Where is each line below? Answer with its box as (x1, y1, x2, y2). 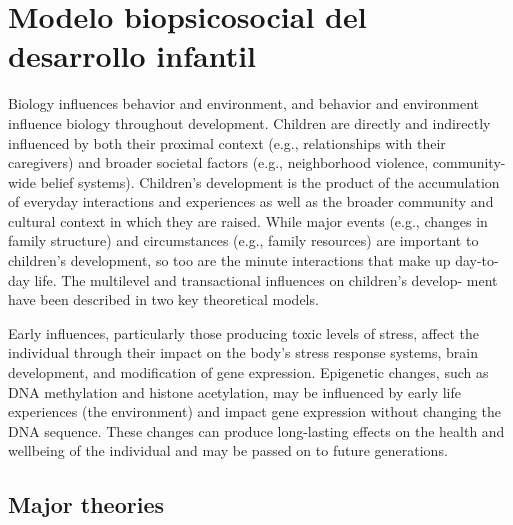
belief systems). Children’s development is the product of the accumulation (40, 171, 500, 192)
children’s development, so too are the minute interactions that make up (8, 250, 451, 271)
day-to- (455, 250, 499, 271)
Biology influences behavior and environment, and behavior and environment (8, 93, 480, 114)
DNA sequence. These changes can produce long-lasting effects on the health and (8, 420, 505, 441)
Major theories (8, 489, 164, 520)
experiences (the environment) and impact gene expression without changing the (8, 401, 502, 422)
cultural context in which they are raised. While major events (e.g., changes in (8, 210, 488, 231)
